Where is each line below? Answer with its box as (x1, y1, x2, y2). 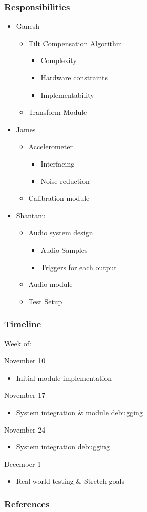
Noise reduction (40, 175, 90, 186)
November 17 (4, 390, 46, 400)
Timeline (4, 318, 41, 331)
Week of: (4, 338, 31, 349)
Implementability (40, 89, 94, 100)
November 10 (4, 355, 46, 366)
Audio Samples (40, 244, 88, 255)
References (4, 497, 50, 510)
